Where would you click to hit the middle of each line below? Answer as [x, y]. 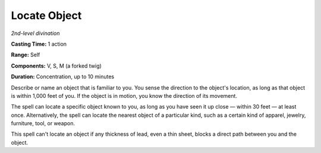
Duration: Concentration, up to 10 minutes [63, 76]
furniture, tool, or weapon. [43, 123]
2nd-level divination [35, 33]
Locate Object [46, 15]
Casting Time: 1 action [39, 44]
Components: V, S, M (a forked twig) [56, 66]
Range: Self [26, 55]
